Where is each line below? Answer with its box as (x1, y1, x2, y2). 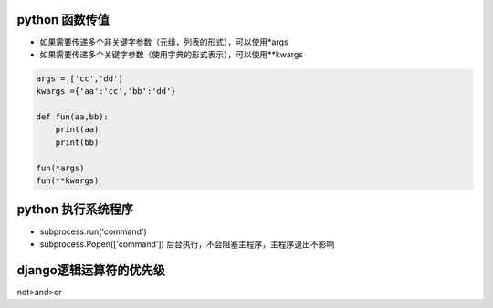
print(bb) (55, 137, 100, 148)
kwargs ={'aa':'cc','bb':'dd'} (36, 87, 177, 97)
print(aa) (55, 124, 100, 135)
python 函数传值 (16, 12, 110, 27)
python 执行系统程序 (16, 201, 134, 218)
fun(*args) (36, 162, 85, 173)
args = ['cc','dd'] (36, 73, 123, 84)
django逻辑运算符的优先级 (16, 262, 166, 278)
